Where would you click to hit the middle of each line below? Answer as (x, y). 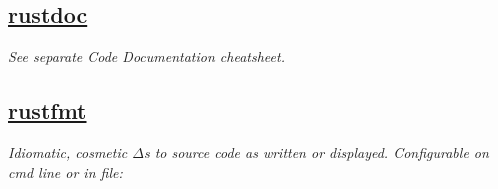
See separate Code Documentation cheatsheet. (146, 56)
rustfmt (47, 110)
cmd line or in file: (65, 171)
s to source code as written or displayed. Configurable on (316, 152)
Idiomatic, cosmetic (68, 152)
